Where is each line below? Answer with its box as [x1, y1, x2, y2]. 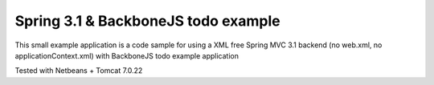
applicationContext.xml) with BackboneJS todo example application [14, 51, 239, 60]
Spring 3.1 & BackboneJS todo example [14, 12, 280, 30]
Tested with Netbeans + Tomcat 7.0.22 [14, 66, 143, 75]
